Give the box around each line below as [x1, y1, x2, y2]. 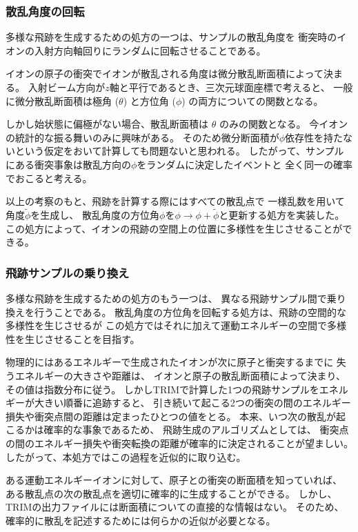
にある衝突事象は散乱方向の [6, 157, 131, 171]
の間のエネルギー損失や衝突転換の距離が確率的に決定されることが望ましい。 [6, 435, 353, 450]
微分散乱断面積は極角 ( [14, 93, 119, 108]
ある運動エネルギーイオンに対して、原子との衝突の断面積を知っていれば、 [6, 473, 343, 487]
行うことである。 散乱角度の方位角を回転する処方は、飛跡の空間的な [34, 304, 347, 319]
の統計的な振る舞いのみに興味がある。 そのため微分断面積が [6, 130, 279, 144]
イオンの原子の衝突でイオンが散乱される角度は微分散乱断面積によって [6, 66, 324, 81]
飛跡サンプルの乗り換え [6, 264, 130, 281]
